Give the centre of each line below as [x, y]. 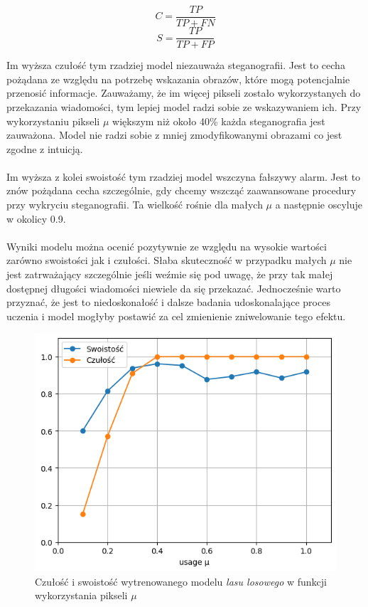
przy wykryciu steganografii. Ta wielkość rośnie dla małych [135, 205]
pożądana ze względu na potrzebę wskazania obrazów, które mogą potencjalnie [178, 79]
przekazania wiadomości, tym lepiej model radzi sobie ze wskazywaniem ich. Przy [184, 106]
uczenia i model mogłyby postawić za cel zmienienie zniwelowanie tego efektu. [176, 316]
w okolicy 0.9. [36, 218]
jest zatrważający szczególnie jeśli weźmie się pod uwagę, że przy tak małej [170, 274]
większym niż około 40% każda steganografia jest [219, 121]
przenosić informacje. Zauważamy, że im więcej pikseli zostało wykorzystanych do [184, 93]
